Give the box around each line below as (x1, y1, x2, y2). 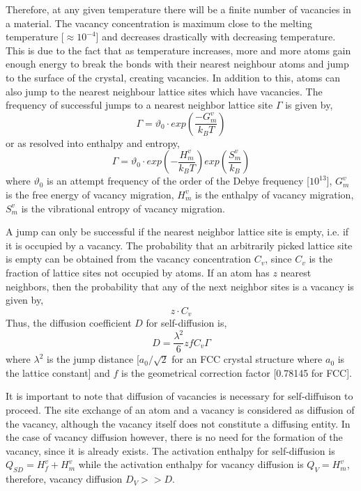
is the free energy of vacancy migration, (6, 187, 174, 201)
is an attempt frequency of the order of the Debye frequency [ (47, 173, 309, 188)
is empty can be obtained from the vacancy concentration (6, 251, 252, 266)
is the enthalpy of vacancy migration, (195, 187, 354, 201)
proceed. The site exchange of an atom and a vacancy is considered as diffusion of (6, 403, 355, 417)
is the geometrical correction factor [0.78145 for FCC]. (121, 365, 353, 380)
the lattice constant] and (6, 365, 110, 380)
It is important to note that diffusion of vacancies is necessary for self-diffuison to (6, 389, 353, 403)
